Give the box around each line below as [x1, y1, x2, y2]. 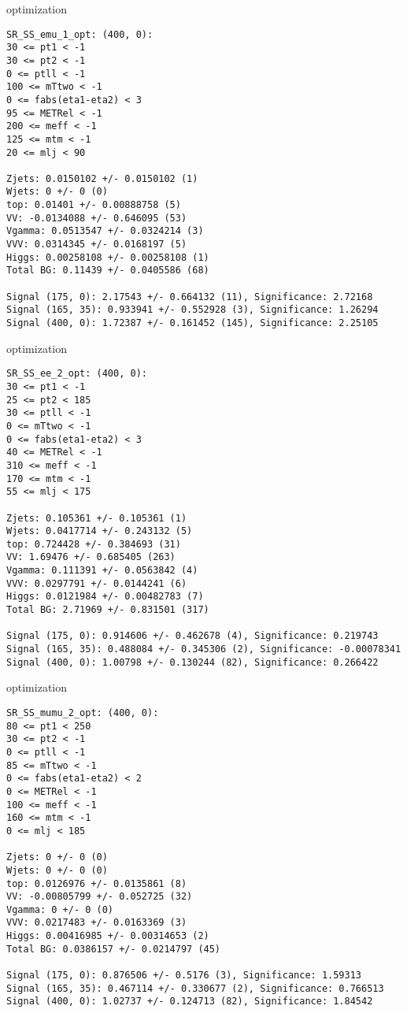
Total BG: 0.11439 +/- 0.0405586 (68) [6, 265, 209, 276]
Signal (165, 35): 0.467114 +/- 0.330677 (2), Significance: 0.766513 [6, 982, 384, 994]
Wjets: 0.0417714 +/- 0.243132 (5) [6, 525, 193, 537]
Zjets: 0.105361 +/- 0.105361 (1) [6, 512, 187, 524]
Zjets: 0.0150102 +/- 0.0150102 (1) [6, 173, 198, 184]
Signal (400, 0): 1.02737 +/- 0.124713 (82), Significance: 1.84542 [6, 996, 373, 1007]
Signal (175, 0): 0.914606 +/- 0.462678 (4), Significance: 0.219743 [6, 630, 379, 642]
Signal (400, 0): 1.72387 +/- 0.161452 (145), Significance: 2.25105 [6, 317, 379, 329]
